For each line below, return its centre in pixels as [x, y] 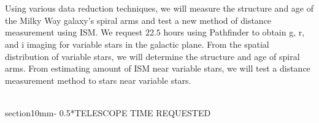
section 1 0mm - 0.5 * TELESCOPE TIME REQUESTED [108, 112]
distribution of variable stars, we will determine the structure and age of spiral [152, 56]
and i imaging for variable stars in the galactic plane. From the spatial [137, 44]
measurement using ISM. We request [74, 32]
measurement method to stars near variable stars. [98, 80]
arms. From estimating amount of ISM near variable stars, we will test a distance [158, 68]
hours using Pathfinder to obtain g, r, [234, 32]
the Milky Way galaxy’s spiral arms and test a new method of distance [138, 20]
